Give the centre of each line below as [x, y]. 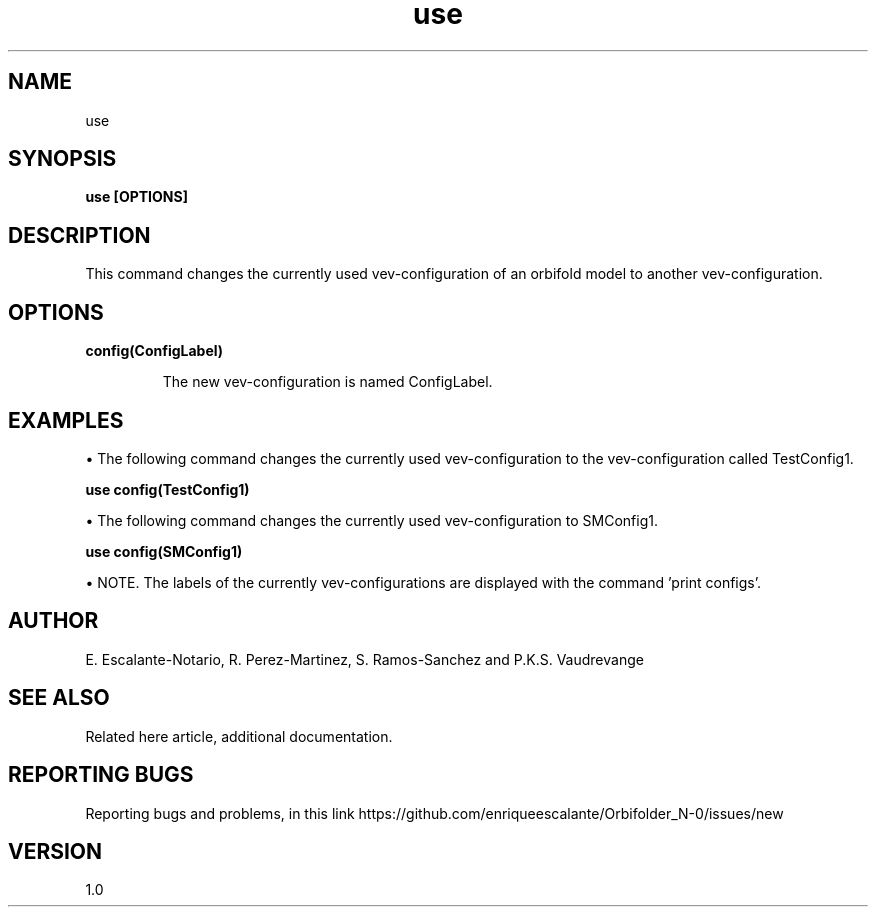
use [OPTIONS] [136, 197]
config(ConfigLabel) [154, 351]
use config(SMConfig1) [164, 551]
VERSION [55, 851]
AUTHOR [53, 621]
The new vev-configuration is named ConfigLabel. [327, 382]
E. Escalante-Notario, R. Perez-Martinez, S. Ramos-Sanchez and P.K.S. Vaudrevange [364, 659]
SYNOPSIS [62, 159]
